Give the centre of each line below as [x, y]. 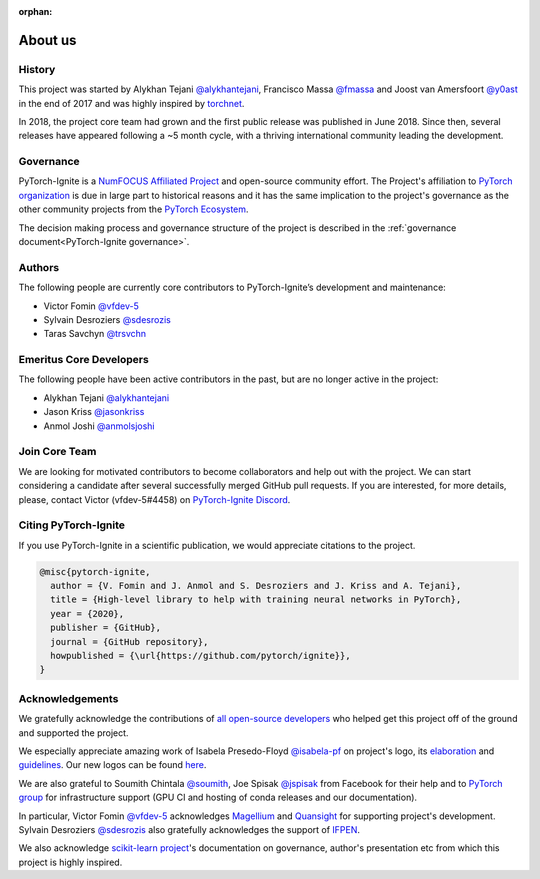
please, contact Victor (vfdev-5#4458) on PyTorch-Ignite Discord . [154, 499]
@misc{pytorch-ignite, [95, 571]
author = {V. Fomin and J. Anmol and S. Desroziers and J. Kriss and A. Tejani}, [256, 586]
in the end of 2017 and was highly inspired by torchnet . [131, 103]
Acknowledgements [68, 698]
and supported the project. [73, 732]
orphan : [35, 11]
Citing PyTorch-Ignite [71, 525]
